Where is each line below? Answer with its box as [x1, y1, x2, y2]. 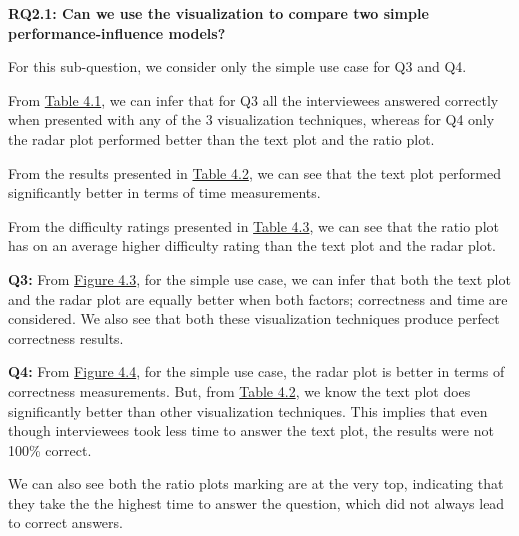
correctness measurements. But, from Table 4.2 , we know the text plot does [8, 380, 471, 401]
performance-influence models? [8, 22, 226, 43]
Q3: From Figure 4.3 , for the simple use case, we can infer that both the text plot [8, 268, 511, 289]
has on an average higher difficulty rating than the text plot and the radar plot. [8, 235, 496, 256]
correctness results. [8, 327, 124, 348]
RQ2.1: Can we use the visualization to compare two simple [8, 3, 429, 23]
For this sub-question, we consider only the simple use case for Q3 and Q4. [8, 56, 467, 77]
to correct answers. [8, 512, 123, 533]
